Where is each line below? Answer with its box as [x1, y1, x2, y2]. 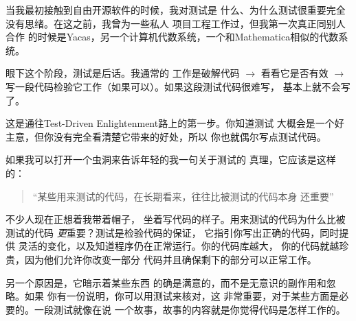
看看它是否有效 [260, 66, 329, 80]
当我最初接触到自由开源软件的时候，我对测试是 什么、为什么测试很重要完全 [5, 3, 346, 16]
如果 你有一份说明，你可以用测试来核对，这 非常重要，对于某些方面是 [24, 289, 340, 303]
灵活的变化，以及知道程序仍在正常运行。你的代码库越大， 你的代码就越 [18, 239, 340, 253]
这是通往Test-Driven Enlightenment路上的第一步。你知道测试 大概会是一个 [5, 116, 335, 130]
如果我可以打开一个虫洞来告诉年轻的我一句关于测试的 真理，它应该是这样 [5, 152, 336, 167]
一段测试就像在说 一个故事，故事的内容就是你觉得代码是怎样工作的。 [34, 302, 346, 316]
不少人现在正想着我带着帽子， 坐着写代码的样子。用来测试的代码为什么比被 [5, 212, 346, 226]
